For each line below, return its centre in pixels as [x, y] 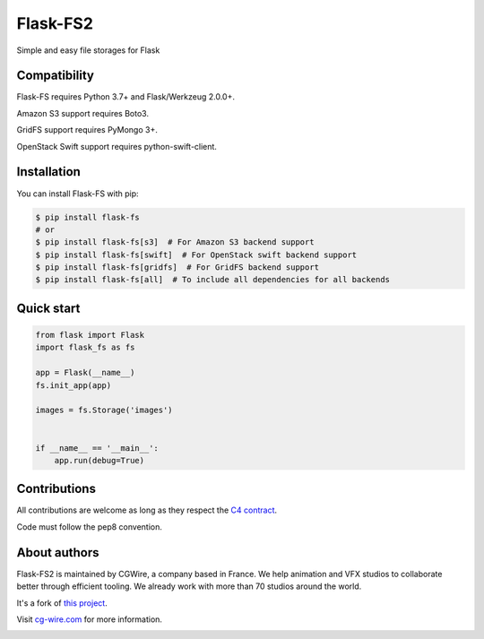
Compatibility [55, 76]
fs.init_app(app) [73, 385]
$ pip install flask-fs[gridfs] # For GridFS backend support [177, 268]
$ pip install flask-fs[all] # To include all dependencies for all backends [212, 280]
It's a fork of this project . [62, 603]
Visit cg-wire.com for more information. [90, 619]
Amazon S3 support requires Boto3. [83, 113]
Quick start [48, 308]
